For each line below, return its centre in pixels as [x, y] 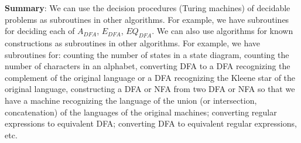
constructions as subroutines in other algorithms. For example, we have [133, 42]
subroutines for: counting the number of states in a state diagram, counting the [147, 54]
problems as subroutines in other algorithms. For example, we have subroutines [147, 19]
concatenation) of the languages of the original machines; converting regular [141, 112]
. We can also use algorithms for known [223, 31]
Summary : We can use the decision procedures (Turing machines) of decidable [148, 8]
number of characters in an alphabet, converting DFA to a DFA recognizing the [148, 66]
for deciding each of [40, 31]
